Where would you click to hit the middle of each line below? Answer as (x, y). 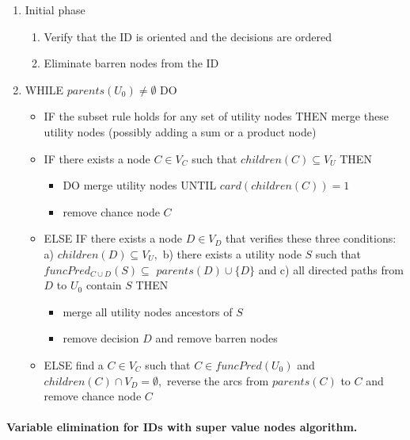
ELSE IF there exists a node (113, 238)
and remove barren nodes (216, 338)
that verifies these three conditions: (311, 238)
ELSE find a (74, 364)
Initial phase (55, 10)
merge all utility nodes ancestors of (148, 311)
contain (104, 285)
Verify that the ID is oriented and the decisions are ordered (188, 36)
